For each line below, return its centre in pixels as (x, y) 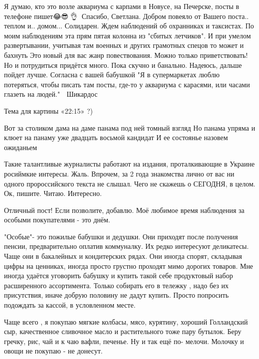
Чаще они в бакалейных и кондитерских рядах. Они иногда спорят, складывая (123, 256)
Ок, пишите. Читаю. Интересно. (53, 193)
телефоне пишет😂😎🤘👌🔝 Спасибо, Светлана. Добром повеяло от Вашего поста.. (127, 16)
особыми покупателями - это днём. (57, 220)
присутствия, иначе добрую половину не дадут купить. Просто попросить (117, 295)
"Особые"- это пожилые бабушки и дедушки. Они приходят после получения (121, 236)
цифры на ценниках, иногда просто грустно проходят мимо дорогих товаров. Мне (129, 266)
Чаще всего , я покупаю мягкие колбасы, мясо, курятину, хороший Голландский (126, 321)
